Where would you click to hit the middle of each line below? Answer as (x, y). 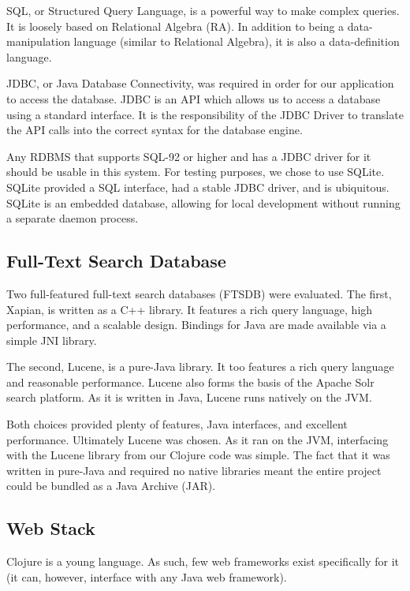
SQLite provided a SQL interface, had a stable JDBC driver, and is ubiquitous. (198, 187)
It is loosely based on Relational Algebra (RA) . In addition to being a (175, 26)
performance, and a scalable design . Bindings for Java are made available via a (196, 325)
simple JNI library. (52, 340)
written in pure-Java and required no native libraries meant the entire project (194, 470)
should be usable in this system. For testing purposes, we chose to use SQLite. (196, 172)
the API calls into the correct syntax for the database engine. (155, 130)
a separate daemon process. (73, 218)
